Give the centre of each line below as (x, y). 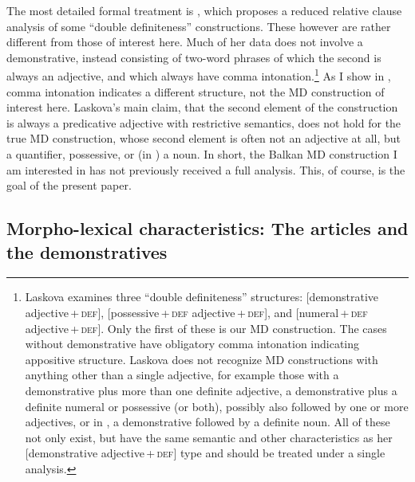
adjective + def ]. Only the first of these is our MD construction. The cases (206, 328)
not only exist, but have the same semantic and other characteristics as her (209, 437)
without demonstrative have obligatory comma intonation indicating (192, 344)
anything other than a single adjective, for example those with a (182, 375)
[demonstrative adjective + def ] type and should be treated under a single (205, 453)
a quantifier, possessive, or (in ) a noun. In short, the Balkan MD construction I (202, 154)
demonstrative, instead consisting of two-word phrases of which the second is (194, 57)
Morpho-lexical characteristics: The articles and (207, 228)
